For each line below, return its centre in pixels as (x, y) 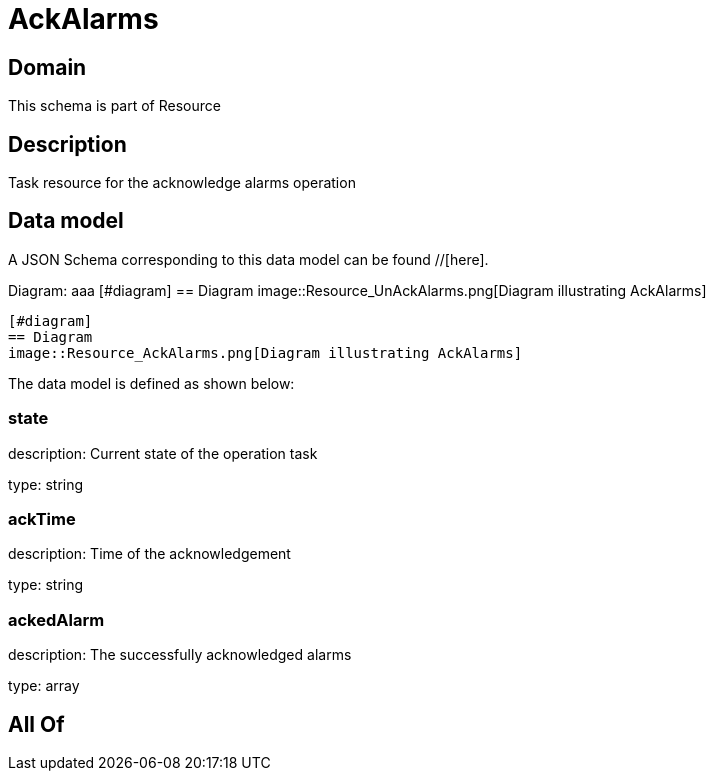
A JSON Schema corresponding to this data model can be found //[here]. (248, 259)
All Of (36, 724)
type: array (44, 686)
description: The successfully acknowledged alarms (180, 655)
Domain (47, 67)
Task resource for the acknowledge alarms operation (182, 183)
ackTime (42, 518)
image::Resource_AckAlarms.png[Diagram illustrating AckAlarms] (265, 352)
